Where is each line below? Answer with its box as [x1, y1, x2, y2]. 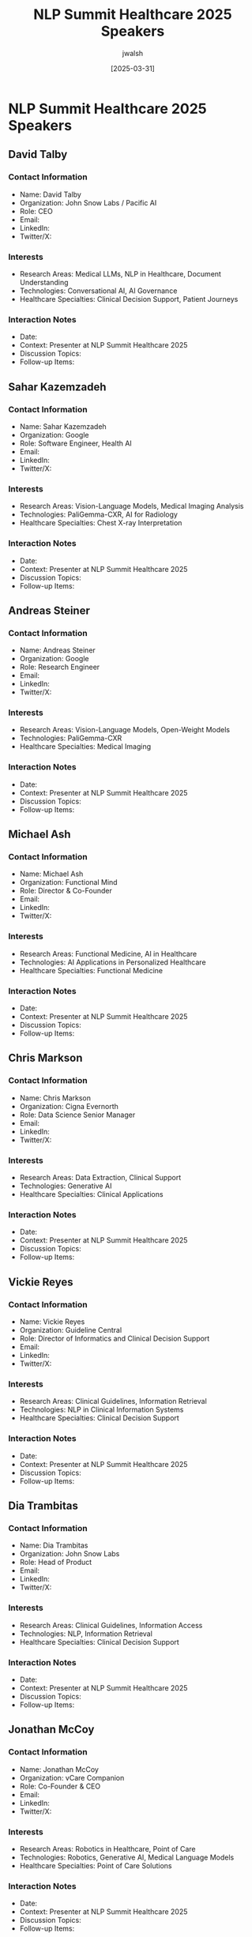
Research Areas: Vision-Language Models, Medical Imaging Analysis [19, 502, 244, 511]
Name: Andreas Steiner [19, 645, 96, 655]
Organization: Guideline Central [19, 1326, 122, 1335]
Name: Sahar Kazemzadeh [19, 421, 107, 431]
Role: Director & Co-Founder [19, 886, 112, 896]
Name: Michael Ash [19, 869, 84, 878]
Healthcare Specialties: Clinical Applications [19, 1190, 164, 1199]
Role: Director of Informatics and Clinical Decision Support [19, 1333, 210, 1344]
